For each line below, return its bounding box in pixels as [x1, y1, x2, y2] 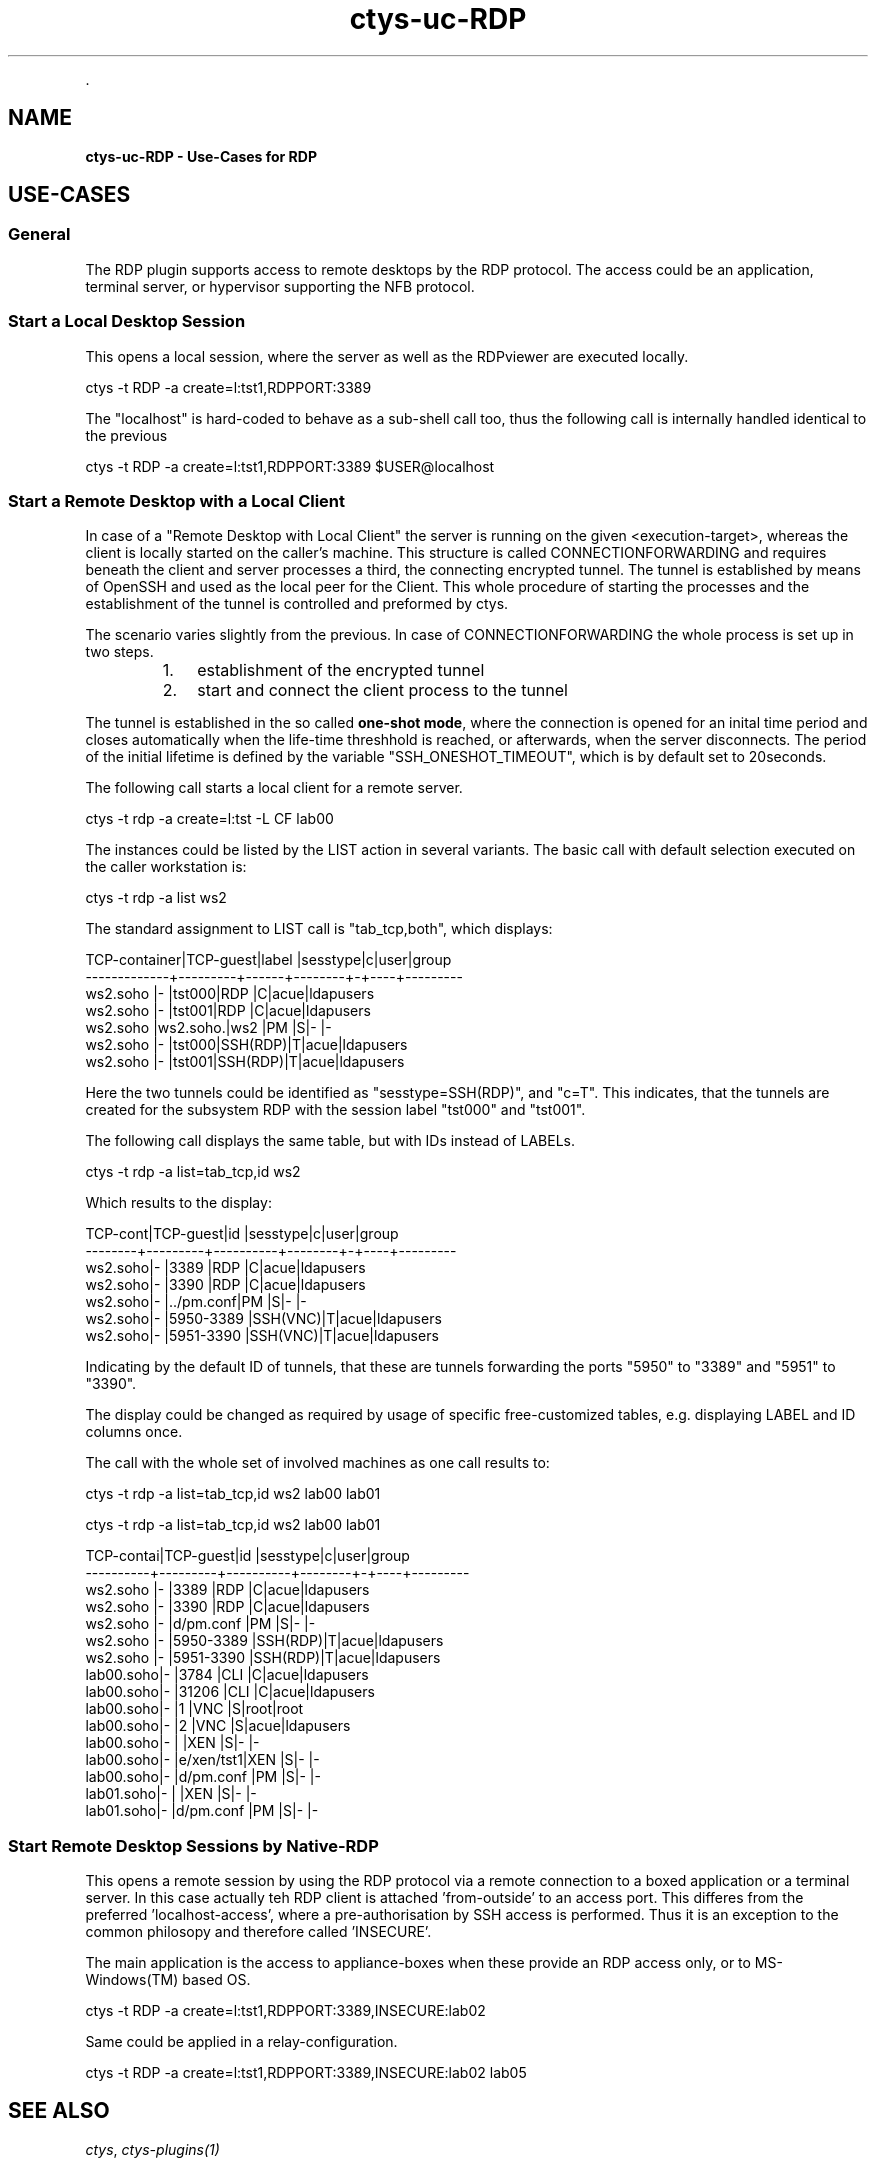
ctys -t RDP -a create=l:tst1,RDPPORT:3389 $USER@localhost [85, 457, 495, 475]
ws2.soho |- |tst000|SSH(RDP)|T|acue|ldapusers [85, 1036, 408, 1054]
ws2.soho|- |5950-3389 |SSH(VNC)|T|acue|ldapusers [85, 1310, 442, 1328]
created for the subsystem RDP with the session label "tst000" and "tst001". [85, 1101, 586, 1119]
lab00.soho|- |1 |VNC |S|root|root [85, 1700, 304, 1718]
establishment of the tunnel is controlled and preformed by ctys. [85, 595, 509, 613]
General [8, 224, 71, 245]
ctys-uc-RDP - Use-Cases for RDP [85, 147, 317, 165]
